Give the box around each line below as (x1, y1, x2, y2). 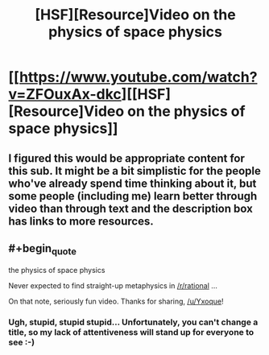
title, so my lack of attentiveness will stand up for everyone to (8, 326, 255, 337)
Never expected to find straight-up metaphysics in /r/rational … (8, 280, 217, 291)
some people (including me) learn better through (8, 189, 258, 203)
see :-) (8, 336, 35, 348)
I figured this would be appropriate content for (8, 151, 246, 165)
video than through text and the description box (8, 201, 254, 215)
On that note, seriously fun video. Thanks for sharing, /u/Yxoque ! (8, 296, 224, 306)
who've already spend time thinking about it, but (8, 176, 257, 190)
